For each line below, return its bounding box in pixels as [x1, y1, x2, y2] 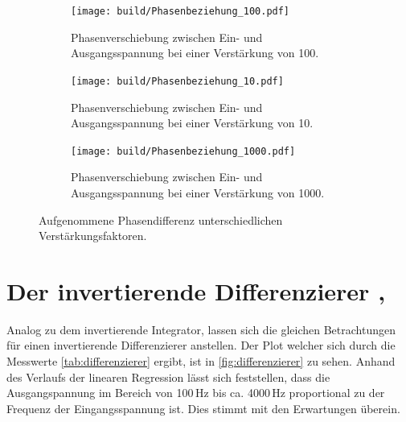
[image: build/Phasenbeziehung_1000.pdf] [71, 145, 296, 157]
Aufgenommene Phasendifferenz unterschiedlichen [39, 211, 283, 228]
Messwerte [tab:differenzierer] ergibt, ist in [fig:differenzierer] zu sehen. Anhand [6, 353, 396, 370]
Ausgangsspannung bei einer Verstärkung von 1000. [71, 184, 325, 201]
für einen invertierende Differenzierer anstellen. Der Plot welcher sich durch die [6, 337, 396, 354]
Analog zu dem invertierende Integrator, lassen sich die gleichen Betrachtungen [6, 321, 396, 337]
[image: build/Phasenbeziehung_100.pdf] [71, 6, 290, 17]
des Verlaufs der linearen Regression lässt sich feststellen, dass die [6, 368, 330, 385]
